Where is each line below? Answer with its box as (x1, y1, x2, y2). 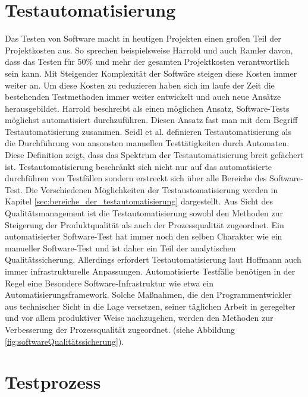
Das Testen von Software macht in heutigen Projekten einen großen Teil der (5, 32, 281, 45)
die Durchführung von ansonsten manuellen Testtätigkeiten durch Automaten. (5, 137, 290, 149)
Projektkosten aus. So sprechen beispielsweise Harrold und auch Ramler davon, (5, 43, 293, 56)
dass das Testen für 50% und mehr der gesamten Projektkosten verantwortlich (5, 55, 290, 68)
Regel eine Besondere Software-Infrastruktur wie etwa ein (5, 276, 214, 289)
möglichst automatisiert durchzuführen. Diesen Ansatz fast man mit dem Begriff (5, 114, 298, 126)
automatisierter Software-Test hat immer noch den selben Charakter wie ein (5, 230, 282, 242)
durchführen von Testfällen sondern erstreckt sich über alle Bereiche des (5, 172, 267, 184)
